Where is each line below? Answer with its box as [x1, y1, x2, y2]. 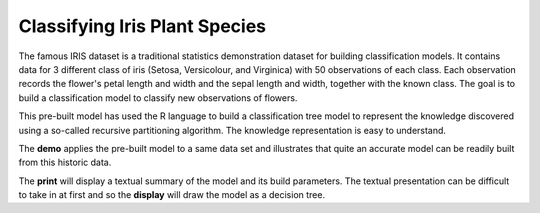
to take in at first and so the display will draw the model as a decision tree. [18, 189, 325, 201]
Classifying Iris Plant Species [18, 15, 267, 37]
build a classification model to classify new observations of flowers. [18, 91, 298, 104]
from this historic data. [18, 156, 112, 169]
